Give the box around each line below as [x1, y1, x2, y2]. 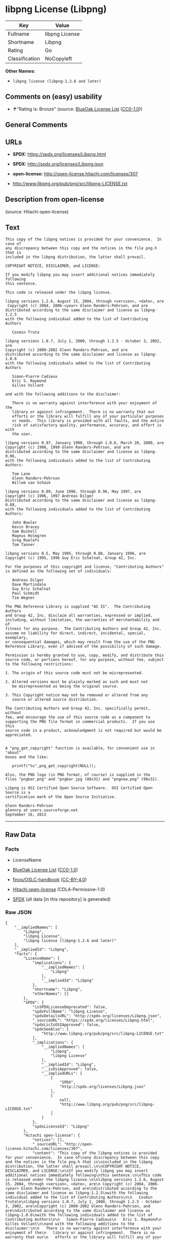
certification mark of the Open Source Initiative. [5, 794, 116, 800]
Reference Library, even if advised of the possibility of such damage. [5, 644, 162, 649]
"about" [5, 750, 22, 755]
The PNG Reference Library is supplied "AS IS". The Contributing [5, 604, 151, 609]
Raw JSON [5, 909, 32, 916]
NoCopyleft [45, 55, 72, 62]
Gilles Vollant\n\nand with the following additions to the [5, 1221, 135, 1226]
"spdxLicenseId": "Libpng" [32, 1124, 90, 1129]
